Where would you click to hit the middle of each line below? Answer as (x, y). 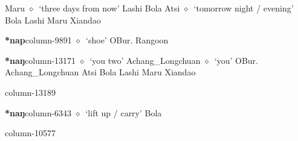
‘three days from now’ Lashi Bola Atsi (109, 8)
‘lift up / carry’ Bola (124, 112)
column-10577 (30, 133)
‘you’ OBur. (236, 60)
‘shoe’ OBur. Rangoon (127, 40)
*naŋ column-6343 (38, 112)
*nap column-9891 (38, 40)
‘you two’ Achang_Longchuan (145, 60)
